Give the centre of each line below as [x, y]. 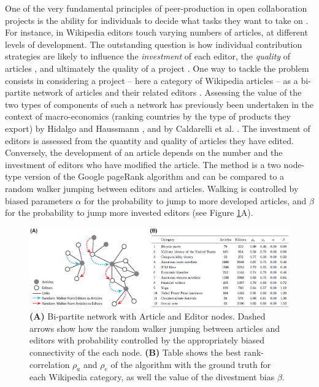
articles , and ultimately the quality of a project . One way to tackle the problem [157, 68]
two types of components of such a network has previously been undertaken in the [159, 104]
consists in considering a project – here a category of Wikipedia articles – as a [152, 80]
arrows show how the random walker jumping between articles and [155, 328]
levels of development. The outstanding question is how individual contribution [154, 44]
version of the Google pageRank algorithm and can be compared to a [154, 176]
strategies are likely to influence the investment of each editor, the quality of [148, 56]
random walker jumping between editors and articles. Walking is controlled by [152, 188]
